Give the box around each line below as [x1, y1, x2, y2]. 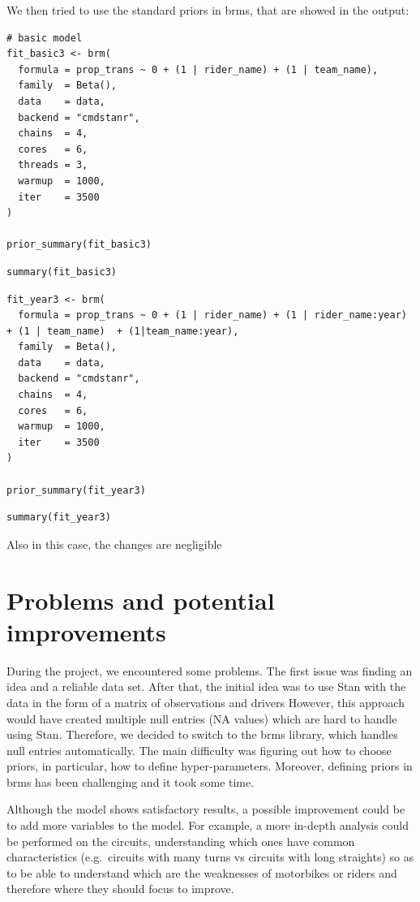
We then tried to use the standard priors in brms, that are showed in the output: [6, 2, 409, 18]
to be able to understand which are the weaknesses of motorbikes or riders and [6, 864, 397, 881]
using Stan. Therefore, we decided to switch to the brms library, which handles [6, 726, 398, 743]
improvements [6, 615, 166, 648]
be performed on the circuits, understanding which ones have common [6, 832, 355, 849]
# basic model [6, 32, 83, 44]
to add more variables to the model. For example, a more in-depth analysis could [6, 817, 409, 834]
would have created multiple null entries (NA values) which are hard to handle [6, 710, 397, 727]
